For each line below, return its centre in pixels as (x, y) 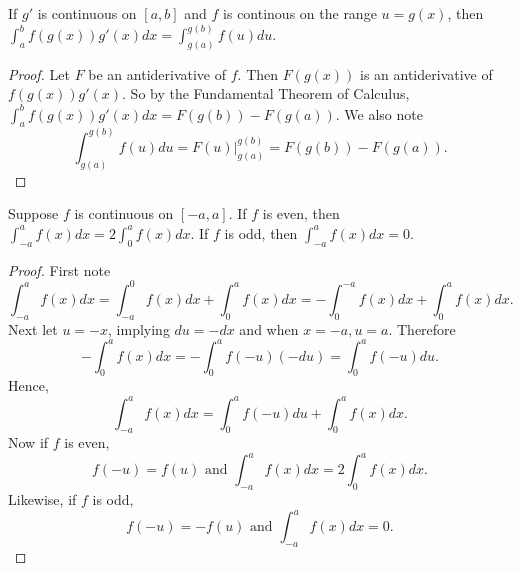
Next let (33, 328)
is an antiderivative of (426, 73)
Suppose (33, 213)
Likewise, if (42, 499)
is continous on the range (300, 13)
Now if (28, 442)
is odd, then (261, 232)
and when (269, 328)
